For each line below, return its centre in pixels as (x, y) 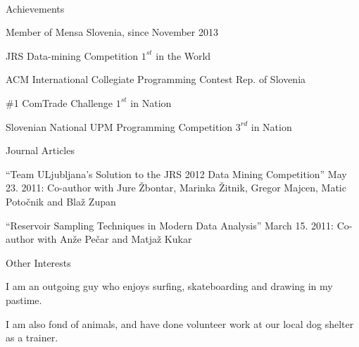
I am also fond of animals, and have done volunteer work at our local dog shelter (180, 323)
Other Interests (38, 262)
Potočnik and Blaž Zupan (61, 201)
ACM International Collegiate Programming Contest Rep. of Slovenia (156, 79)
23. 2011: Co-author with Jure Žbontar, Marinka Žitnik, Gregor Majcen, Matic (176, 188)
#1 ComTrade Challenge (59, 102)
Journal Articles (40, 150)
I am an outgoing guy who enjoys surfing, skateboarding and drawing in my (169, 286)
